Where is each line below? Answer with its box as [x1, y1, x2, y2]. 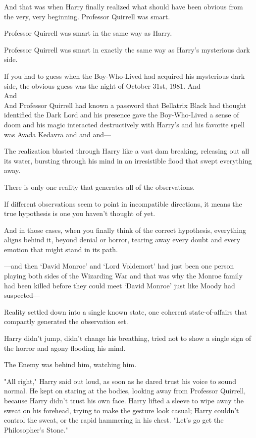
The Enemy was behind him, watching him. [4, 359, 137, 370]
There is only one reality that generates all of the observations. [4, 181, 195, 192]
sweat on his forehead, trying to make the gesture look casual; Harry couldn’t [4, 405, 239, 415]
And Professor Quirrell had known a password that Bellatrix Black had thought [4, 100, 247, 110]
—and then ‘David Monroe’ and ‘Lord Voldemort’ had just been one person [4, 261, 234, 271]
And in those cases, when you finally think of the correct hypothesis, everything [4, 224, 246, 235]
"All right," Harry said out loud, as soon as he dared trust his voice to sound [4, 376, 236, 386]
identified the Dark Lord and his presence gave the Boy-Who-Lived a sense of [4, 109, 239, 120]
